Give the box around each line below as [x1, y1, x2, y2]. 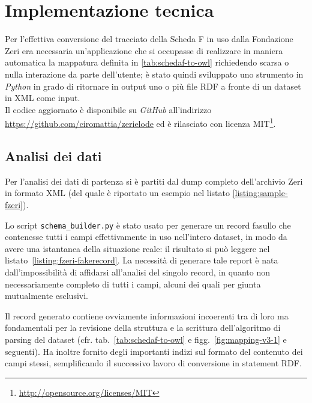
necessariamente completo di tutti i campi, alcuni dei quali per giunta [5, 277, 261, 290]
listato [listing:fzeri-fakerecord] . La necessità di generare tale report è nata [5, 254, 278, 266]
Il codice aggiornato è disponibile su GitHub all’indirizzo [5, 103, 212, 115]
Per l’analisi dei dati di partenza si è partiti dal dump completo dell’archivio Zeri [5, 174, 303, 187]
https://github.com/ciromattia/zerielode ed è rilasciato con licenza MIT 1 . [5, 115, 276, 129]
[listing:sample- [232, 186, 288, 199]
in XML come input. [5, 91, 80, 104]
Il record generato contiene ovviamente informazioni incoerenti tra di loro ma [5, 309, 289, 322]
